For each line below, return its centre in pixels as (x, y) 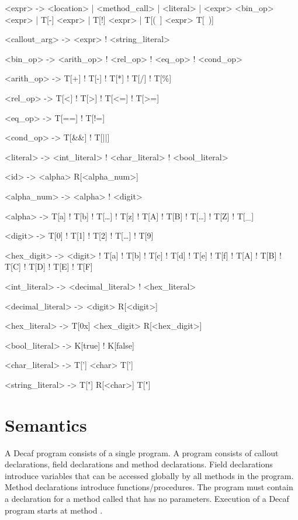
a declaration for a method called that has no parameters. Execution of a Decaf (147, 498)
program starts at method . (54, 510)
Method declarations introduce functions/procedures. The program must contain (149, 487)
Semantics (46, 424)
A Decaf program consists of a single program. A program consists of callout (142, 452)
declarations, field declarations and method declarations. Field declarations (139, 464)
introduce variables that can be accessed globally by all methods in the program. (149, 475)
